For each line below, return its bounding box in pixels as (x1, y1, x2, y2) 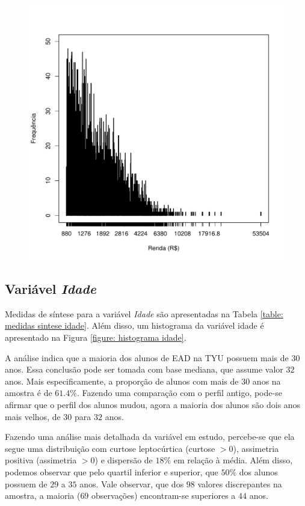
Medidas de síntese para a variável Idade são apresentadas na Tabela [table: (5, 307, 283, 320)
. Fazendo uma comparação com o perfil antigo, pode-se (76, 386, 282, 399)
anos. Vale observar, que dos (79, 477, 184, 490)
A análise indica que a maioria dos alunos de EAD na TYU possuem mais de (5, 351, 289, 364)
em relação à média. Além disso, (173, 454, 293, 466)
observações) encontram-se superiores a (91, 489, 236, 502)
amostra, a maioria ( (5, 489, 81, 502)
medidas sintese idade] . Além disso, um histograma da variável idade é (5, 319, 264, 332)
